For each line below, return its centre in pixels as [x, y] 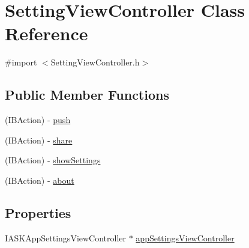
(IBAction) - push [38, 120]
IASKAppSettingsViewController [66, 237]
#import [21, 62]
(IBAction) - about [40, 180]
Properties [38, 212]
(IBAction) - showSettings [53, 160]
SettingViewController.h [95, 62]
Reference [46, 33]
